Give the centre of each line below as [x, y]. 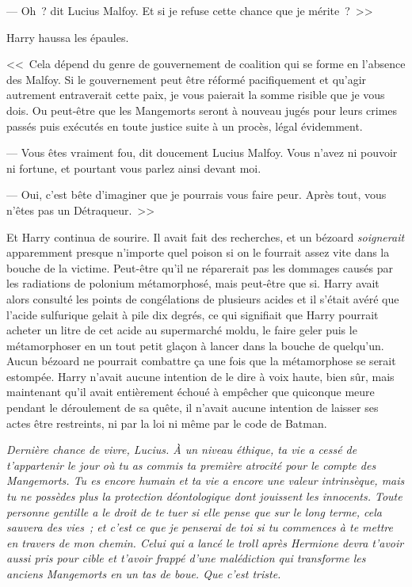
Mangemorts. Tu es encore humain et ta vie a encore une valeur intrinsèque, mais [206, 480]
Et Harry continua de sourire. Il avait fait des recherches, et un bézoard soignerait [206, 236]
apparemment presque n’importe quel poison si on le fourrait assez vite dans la [198, 252]
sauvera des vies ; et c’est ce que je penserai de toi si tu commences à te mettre [200, 527]
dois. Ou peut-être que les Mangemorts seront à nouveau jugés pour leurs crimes [202, 110]
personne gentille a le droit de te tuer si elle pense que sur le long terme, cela [195, 511]
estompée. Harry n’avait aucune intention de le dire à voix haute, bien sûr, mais [200, 376]
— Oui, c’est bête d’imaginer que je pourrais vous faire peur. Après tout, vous [196, 194]
